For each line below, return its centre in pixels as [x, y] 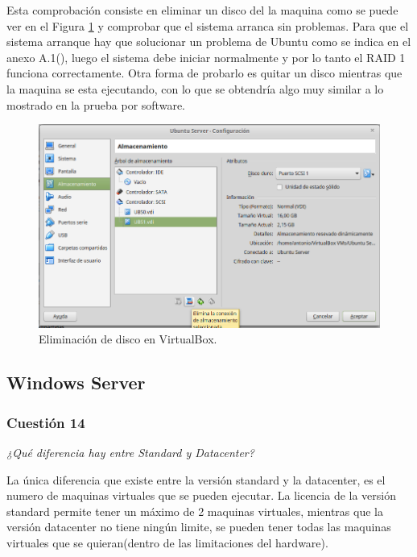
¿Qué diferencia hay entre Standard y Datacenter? [130, 453]
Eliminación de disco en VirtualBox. [128, 339]
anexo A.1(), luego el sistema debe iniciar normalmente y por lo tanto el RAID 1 [206, 57]
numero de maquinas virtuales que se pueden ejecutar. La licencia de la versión [202, 495]
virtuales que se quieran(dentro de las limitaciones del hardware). [167, 543]
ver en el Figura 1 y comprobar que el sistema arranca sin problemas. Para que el [208, 25]
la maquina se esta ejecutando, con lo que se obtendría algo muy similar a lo [195, 88]
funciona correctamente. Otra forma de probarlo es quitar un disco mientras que [204, 73]
